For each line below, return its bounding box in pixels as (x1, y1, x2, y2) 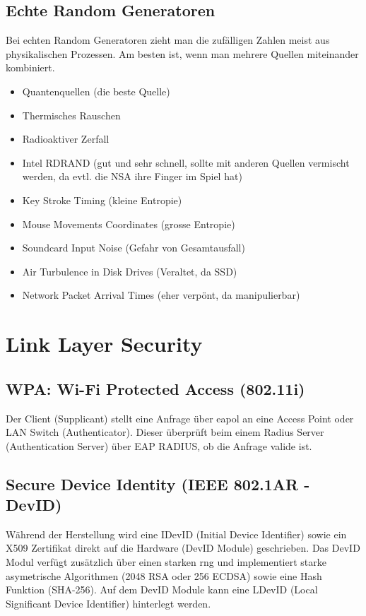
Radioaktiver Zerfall (22, 131, 110, 146)
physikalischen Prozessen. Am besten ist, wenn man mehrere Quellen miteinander (6, 46, 359, 61)
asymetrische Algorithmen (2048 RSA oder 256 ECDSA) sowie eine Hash (6, 568, 322, 583)
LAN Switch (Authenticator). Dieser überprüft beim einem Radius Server (6, 425, 324, 439)
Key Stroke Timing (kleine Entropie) (22, 192, 182, 207)
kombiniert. (6, 60, 55, 75)
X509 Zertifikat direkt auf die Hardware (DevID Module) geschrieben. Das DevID (6, 540, 360, 555)
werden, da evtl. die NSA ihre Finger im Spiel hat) (22, 169, 242, 184)
